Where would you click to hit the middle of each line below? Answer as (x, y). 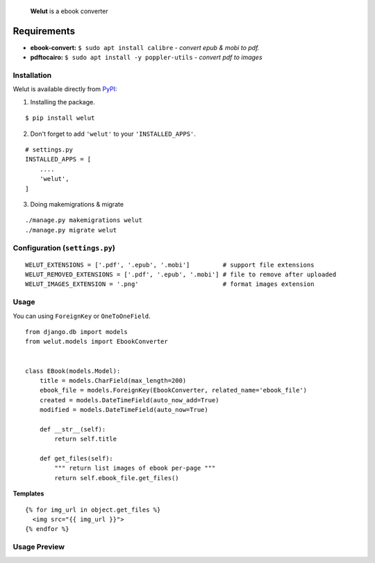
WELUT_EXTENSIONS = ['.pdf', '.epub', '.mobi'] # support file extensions (170, 265)
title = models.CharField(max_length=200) (113, 380)
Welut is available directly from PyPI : (65, 89)
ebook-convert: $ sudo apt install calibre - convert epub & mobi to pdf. (145, 47)
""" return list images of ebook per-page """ (135, 468)
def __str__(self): (73, 429)
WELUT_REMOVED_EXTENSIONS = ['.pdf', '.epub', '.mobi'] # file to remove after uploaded (181, 275)
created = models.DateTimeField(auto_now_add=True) (129, 400)
